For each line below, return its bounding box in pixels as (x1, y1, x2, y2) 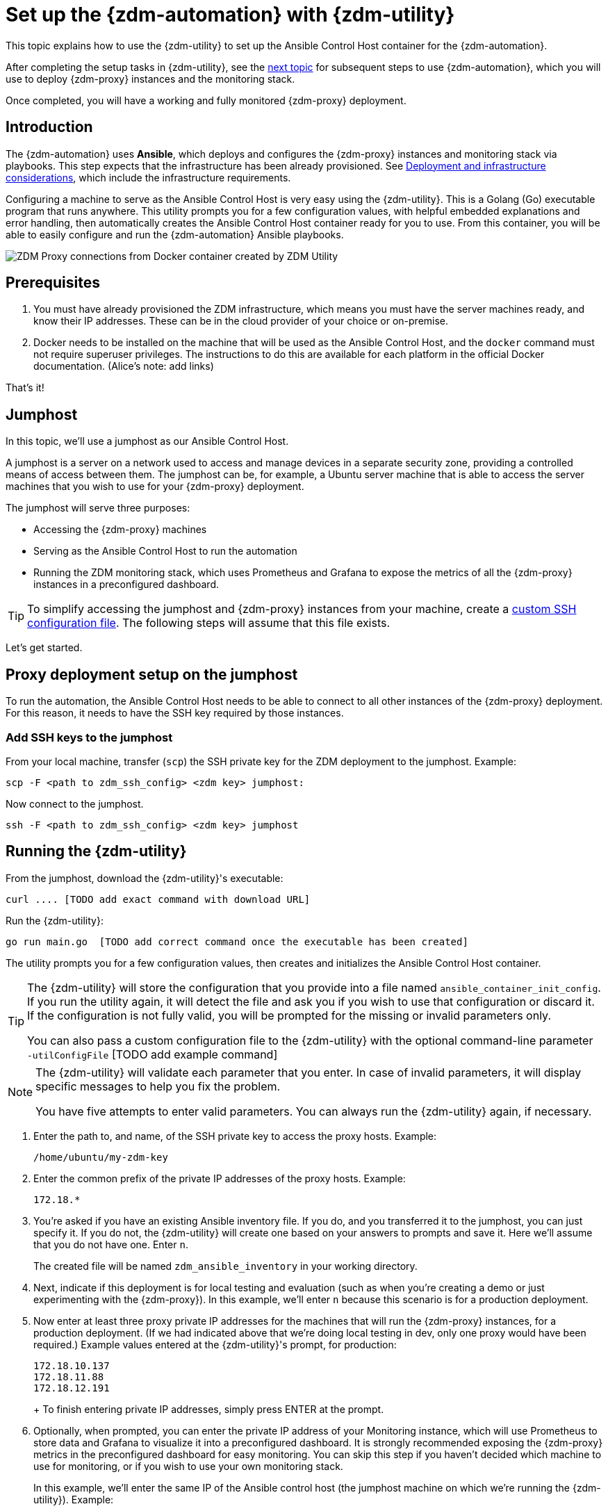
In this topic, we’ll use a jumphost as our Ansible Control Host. (6, 435, 289, 448)
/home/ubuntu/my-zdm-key (33, 1151, 168, 1163)
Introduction (6, 118, 93, 136)
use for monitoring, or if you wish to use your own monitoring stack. (33, 1460, 343, 1472)
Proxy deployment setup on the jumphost (6, 665, 298, 683)
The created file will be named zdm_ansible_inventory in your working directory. (33, 1259, 418, 1272)
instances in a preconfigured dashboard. (33, 578, 220, 591)
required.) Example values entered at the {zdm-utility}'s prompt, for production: (33, 1338, 397, 1350)
